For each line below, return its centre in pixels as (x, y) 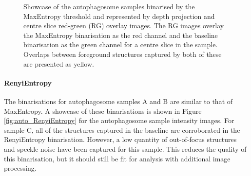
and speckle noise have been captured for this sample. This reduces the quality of (125, 149)
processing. (20, 168)
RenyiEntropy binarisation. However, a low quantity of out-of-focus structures (120, 139)
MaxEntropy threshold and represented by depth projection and (119, 16)
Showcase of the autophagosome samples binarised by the (109, 6)
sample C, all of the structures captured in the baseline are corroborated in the (122, 130)
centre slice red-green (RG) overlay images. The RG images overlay (124, 26)
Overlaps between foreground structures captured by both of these (123, 54)
